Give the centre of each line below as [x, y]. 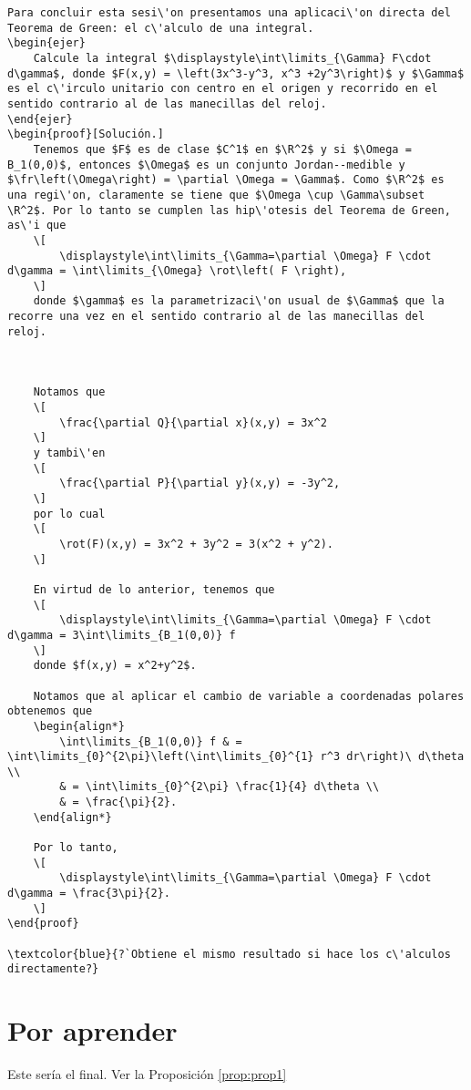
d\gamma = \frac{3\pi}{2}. [89, 894]
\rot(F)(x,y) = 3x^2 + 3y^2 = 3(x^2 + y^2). [196, 544]
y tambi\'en [69, 453]
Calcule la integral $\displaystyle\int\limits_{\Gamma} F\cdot [232, 58]
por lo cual [69, 514]
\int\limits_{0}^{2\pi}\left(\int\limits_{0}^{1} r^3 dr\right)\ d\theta [236, 757]
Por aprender [92, 1030]
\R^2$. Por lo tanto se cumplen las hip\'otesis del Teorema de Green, [229, 210]
